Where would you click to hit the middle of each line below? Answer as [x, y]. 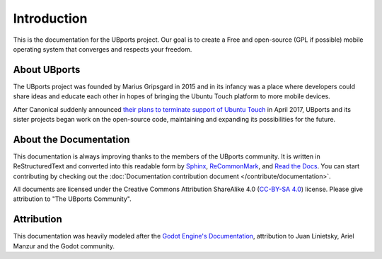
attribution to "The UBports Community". [72, 199]
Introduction [50, 18]
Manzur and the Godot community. [64, 246]
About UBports [47, 70]
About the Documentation [71, 139]
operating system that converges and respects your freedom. [103, 49]
